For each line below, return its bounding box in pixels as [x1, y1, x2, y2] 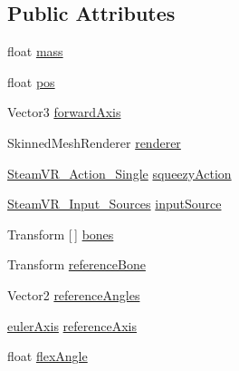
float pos [7, 72, 55, 91]
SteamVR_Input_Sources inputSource [7, 194, 222, 213]
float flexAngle [7, 347, 88, 366]
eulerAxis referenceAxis [7, 316, 138, 335]
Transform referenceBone [7, 255, 146, 274]
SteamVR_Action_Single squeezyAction [7, 163, 232, 182]
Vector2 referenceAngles [7, 285, 140, 304]
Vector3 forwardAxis [7, 103, 121, 122]
